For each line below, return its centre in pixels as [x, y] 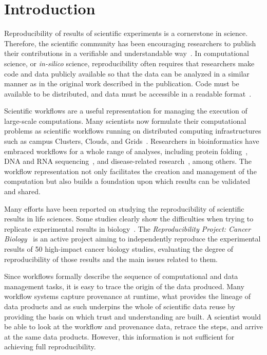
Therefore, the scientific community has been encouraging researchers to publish [130, 43]
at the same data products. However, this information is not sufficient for [119, 336]
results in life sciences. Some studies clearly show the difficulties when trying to [129, 219]
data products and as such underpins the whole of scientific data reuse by [120, 306]
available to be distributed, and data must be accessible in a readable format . [128, 93]
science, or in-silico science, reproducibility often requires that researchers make [129, 63]
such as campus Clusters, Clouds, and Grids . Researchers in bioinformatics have [132, 141]
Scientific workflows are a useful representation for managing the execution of [126, 111]
